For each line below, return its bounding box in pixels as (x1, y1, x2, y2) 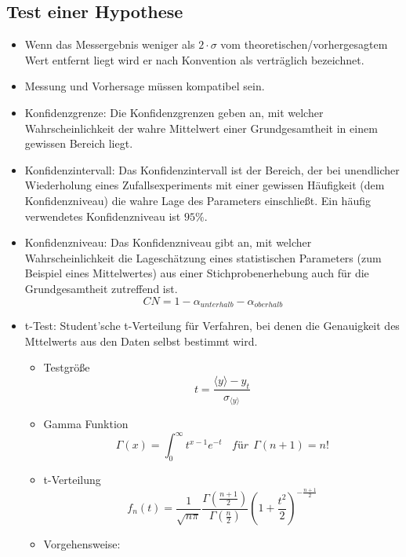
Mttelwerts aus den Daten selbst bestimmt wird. (24, 332, 258, 349)
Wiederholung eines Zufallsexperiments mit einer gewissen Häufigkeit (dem (24, 177, 385, 193)
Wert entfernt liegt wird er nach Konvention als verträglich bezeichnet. (24, 51, 364, 68)
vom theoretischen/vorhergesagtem (220, 36, 388, 53)
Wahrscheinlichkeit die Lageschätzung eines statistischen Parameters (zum (24, 249, 382, 266)
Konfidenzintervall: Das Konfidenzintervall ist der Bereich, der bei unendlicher (24, 161, 400, 178)
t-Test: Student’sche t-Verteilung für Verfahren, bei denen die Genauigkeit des (24, 317, 400, 333)
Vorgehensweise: (43, 536, 121, 552)
